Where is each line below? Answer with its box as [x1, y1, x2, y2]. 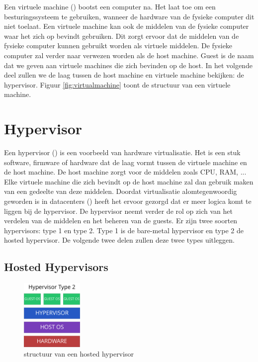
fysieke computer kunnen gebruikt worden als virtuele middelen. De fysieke [4, 40, 233, 51]
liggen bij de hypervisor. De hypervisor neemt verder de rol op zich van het [4, 205, 233, 216]
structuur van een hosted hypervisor [24, 349, 134, 359]
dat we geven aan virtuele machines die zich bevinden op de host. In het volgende [4, 60, 253, 70]
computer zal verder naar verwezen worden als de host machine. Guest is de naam [4, 50, 254, 60]
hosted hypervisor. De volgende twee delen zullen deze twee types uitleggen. [4, 235, 235, 245]
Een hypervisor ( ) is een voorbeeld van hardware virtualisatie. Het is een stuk [4, 147, 241, 158]
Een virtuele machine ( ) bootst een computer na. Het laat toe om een [4, 1, 216, 11]
